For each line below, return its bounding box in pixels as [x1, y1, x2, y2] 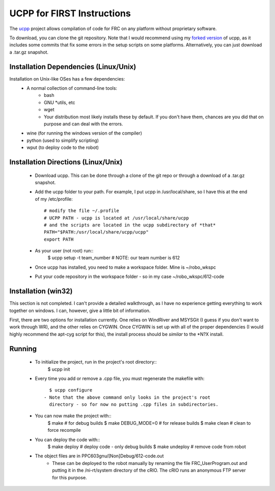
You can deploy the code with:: [35, 436, 100, 443]
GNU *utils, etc [44, 99, 75, 106]
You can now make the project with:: [35, 413, 112, 419]
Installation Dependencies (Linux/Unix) [9, 62, 136, 71]
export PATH [44, 236, 74, 242]
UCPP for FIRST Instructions [9, 8, 131, 19]
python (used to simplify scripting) [26, 137, 99, 143]
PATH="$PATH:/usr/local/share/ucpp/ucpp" [44, 229, 149, 235]
